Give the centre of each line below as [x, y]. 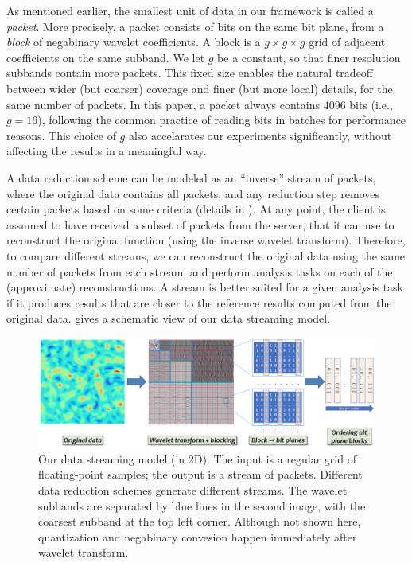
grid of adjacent [347, 42]
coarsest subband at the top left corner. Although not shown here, [200, 521]
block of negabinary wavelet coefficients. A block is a [134, 42]
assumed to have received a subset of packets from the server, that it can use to [200, 224]
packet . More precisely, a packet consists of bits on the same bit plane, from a [195, 26]
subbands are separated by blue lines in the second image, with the [202, 505]
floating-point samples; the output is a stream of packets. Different [200, 474]
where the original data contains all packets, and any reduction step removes [193, 193]
